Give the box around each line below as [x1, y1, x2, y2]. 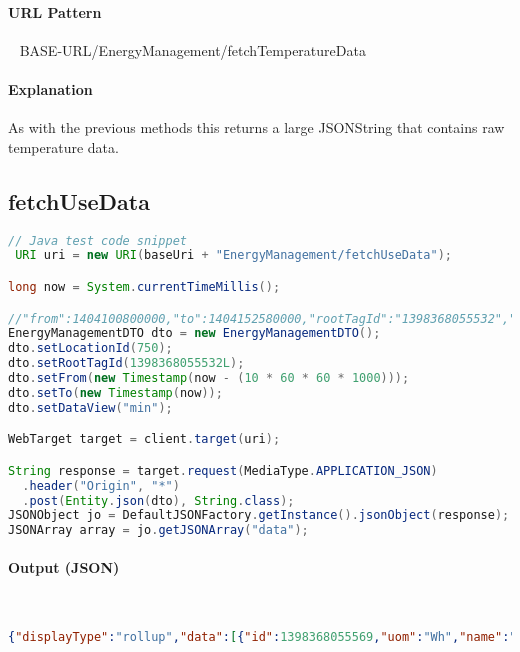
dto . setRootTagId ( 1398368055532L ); [8, 356, 245, 371]
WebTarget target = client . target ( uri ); [8, 432, 281, 447]
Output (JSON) [8, 556, 120, 577]
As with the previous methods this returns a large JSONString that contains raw [8, 117, 505, 138]
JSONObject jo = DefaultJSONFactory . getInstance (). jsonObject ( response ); [8, 508, 510, 523]
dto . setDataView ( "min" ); [8, 400, 173, 415]
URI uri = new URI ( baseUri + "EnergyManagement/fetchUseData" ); [15, 248, 452, 263]
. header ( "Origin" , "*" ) [22, 478, 180, 493]
